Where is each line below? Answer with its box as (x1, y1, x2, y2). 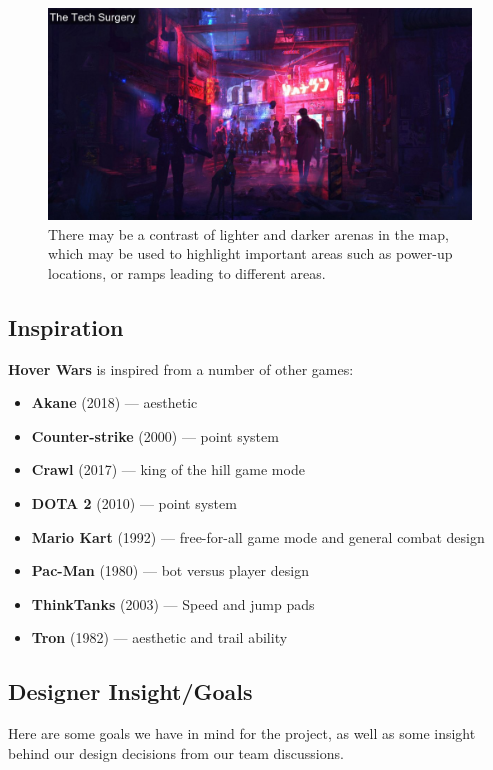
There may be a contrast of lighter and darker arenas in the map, (48, 223, 449, 244)
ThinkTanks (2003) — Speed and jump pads (31, 593, 315, 614)
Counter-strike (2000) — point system (31, 425, 279, 446)
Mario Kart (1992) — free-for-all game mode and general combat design (31, 526, 485, 547)
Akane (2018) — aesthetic (31, 392, 198, 413)
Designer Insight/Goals (8, 676, 253, 707)
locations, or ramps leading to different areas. (48, 262, 326, 283)
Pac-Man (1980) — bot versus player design (31, 560, 309, 581)
